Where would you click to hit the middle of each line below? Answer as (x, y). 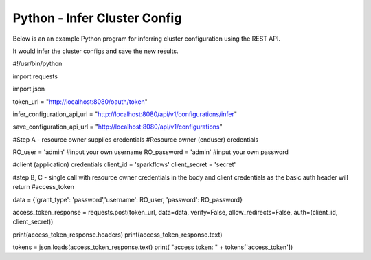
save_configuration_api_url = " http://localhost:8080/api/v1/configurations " (117, 127)
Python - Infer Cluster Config (97, 18)
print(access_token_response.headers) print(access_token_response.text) (117, 235)
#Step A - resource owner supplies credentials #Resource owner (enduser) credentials (136, 139)
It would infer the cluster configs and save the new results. (95, 51)
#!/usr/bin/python (37, 64)
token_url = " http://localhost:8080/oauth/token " (80, 101)
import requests (35, 76)
